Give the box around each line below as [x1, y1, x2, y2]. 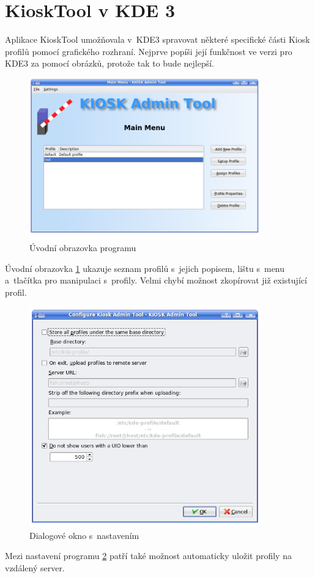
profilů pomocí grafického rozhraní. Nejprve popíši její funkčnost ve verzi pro [5, 45, 292, 57]
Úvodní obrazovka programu [29, 241, 136, 254]
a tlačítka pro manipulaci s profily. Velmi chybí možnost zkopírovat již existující [5, 274, 307, 287]
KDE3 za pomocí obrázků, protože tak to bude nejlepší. [5, 57, 215, 70]
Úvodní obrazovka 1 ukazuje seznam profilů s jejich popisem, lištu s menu [5, 262, 285, 274]
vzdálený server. [5, 561, 65, 574]
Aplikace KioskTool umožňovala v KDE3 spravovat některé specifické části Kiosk [5, 33, 310, 46]
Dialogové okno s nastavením [29, 529, 139, 541]
